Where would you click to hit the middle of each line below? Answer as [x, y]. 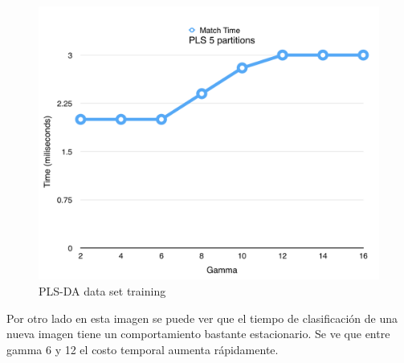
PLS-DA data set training [102, 290]
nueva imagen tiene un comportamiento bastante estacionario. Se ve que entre [198, 334]
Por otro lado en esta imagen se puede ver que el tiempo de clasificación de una [202, 318]
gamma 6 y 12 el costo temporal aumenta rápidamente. [143, 349]
